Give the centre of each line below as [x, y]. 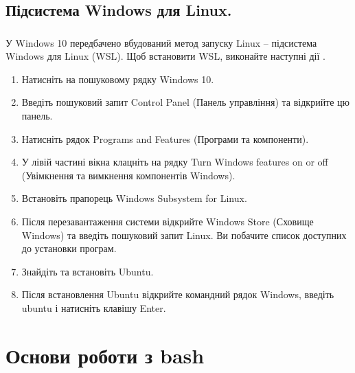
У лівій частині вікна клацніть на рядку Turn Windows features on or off [175, 162]
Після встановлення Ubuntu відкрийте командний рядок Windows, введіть [178, 294]
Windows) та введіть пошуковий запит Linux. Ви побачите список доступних [184, 235]
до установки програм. [69, 248]
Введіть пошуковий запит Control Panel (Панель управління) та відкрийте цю [186, 102]
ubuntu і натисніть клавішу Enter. [94, 308]
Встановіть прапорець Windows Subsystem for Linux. [134, 198]
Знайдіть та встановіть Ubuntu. [88, 271]
